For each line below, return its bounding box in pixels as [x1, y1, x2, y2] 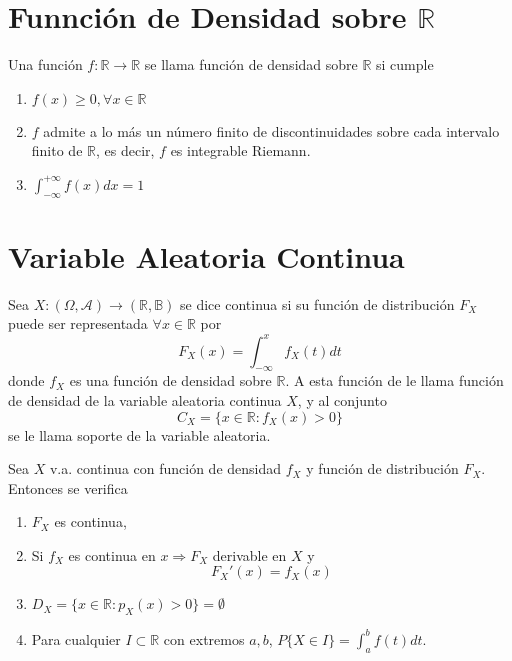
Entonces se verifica [8, 477, 128, 498]
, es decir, [95, 140, 155, 161]
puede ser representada [8, 313, 148, 334]
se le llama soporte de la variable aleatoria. [8, 424, 271, 445]
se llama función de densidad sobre [144, 54, 358, 75]
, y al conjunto [297, 389, 387, 410]
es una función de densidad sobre [69, 370, 272, 391]
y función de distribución [306, 458, 459, 479]
